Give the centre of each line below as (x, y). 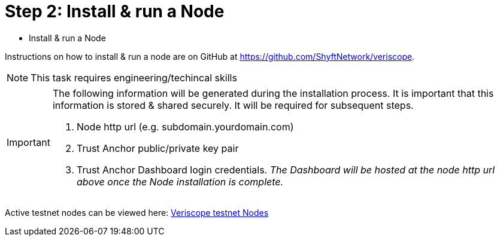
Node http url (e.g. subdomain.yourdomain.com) (185, 126)
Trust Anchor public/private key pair (157, 148)
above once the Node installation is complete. (180, 181)
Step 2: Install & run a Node (115, 11)
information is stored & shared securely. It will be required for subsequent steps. (233, 105)
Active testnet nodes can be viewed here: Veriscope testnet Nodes (137, 212)
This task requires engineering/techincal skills (134, 77)
